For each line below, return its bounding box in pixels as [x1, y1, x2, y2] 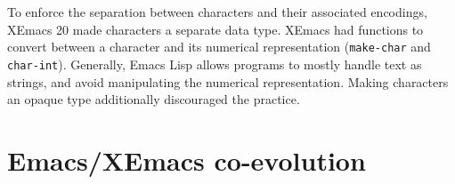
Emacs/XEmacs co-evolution [7, 141, 366, 178]
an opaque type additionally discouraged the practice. [7, 90, 300, 108]
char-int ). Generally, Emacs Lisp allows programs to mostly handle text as [7, 54, 422, 73]
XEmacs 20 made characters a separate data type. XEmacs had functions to [7, 20, 424, 38]
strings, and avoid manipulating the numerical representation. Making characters [7, 72, 449, 91]
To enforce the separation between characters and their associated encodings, [7, 3, 427, 20]
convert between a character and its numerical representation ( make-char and [7, 37, 431, 56]
